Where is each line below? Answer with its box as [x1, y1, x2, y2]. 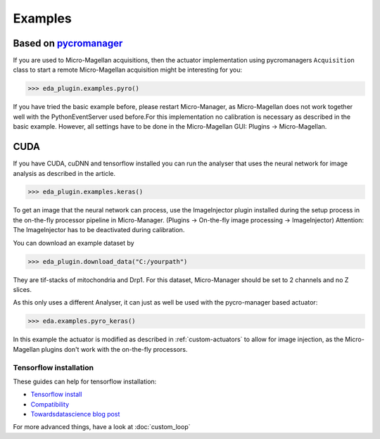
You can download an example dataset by [13, 238, 134, 247]
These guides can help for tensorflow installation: [13, 377, 157, 386]
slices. [13, 286, 32, 293]
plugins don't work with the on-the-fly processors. [41, 345, 188, 353]
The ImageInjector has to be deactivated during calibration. [13, 226, 185, 234]
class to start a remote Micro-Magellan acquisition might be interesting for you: [13, 65, 243, 74]
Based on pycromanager [13, 37, 123, 49]
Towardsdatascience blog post [30, 410, 120, 419]
